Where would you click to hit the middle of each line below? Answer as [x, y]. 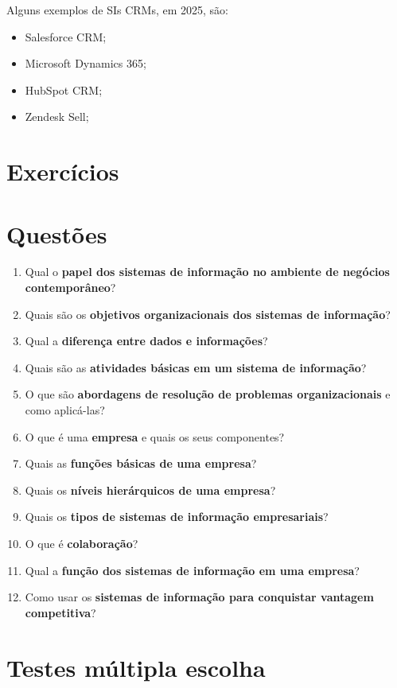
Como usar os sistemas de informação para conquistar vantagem [199, 597]
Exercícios [63, 171]
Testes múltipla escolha [136, 667]
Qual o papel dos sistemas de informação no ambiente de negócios [207, 272]
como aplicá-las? [65, 410]
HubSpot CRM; [64, 89]
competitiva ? [60, 612]
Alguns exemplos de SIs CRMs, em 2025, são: [117, 10]
